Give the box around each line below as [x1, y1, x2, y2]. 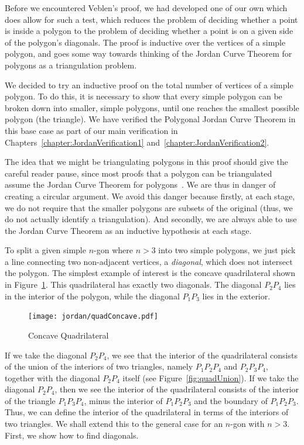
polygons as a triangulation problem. [5, 58, 137, 71]
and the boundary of [194, 394, 268, 406]
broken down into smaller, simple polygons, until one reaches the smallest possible [5, 101, 299, 113]
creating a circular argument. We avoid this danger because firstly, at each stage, [5, 189, 295, 202]
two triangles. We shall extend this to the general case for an [5, 418, 223, 430]
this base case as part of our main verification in [5, 124, 178, 136]
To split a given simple [5, 244, 86, 256]
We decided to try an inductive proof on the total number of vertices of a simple [5, 78, 293, 91]
